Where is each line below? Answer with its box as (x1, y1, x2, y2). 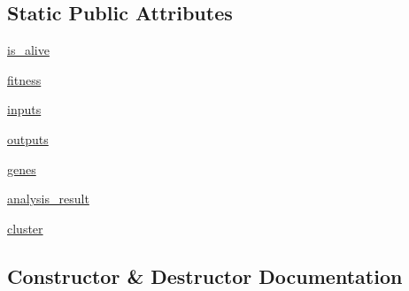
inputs (7, 100, 42, 119)
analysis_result (7, 189, 89, 208)
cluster (7, 218, 43, 237)
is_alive (7, 41, 50, 59)
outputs (7, 129, 49, 148)
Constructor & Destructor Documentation (7, 262, 403, 289)
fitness (7, 70, 42, 88)
